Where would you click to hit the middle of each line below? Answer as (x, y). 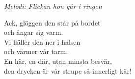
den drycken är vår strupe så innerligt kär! (68, 70)
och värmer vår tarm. (36, 51)
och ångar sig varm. (34, 32)
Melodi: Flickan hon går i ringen (53, 6)
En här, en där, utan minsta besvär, (58, 61)
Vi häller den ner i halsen (42, 41)
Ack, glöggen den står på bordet (52, 22)
